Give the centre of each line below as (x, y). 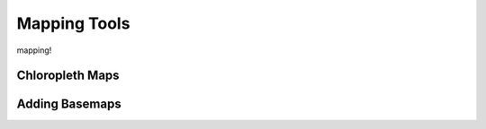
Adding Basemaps (69, 104)
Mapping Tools (73, 23)
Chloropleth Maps (68, 76)
